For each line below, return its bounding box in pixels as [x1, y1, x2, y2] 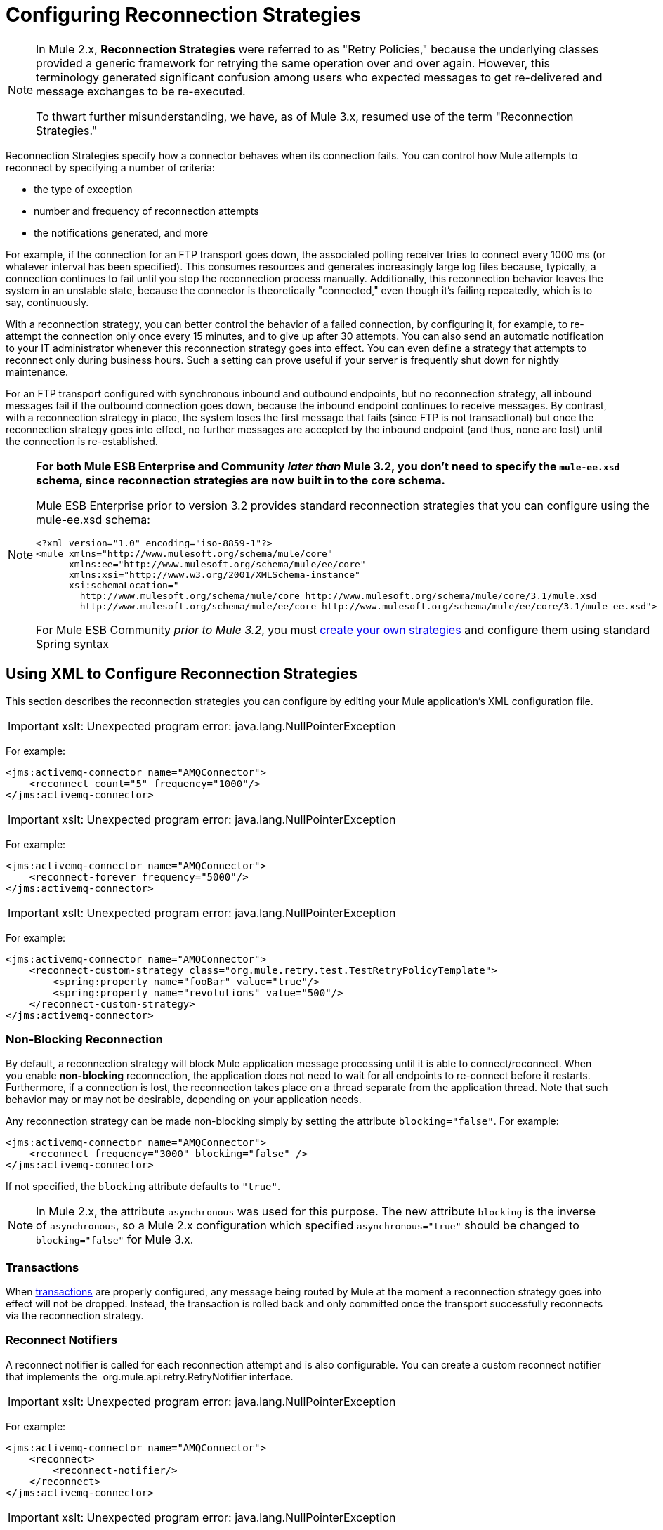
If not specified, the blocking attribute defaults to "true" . [6, 1180, 281, 1193]
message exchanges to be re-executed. [36, 84, 246, 98]
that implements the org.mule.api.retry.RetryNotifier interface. [6, 1370, 294, 1383]
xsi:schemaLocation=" [69, 579, 179, 591]
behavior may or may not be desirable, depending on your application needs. [6, 1093, 362, 1106]
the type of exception [34, 183, 133, 195]
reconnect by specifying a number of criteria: [6, 161, 215, 173]
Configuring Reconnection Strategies [6, 3, 361, 27]
